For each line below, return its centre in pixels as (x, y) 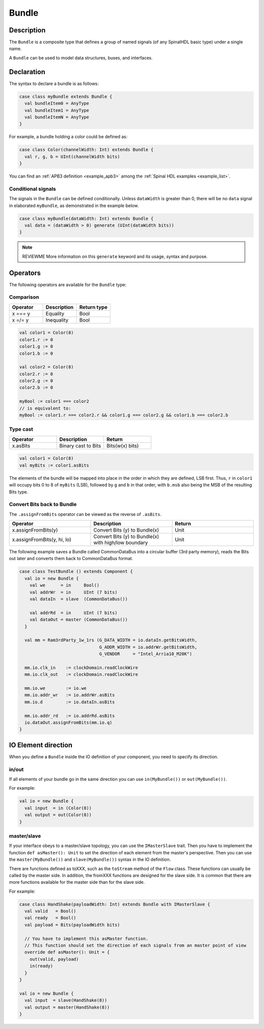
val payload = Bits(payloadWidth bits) (72, 925)
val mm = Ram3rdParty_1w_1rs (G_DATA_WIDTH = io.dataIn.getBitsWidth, (111, 640)
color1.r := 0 (36, 339)
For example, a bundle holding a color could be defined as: (68, 137)
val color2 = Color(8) (46, 367)
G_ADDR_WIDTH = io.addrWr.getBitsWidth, (148, 647)
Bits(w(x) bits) (123, 445)
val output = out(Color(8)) (58, 815)
